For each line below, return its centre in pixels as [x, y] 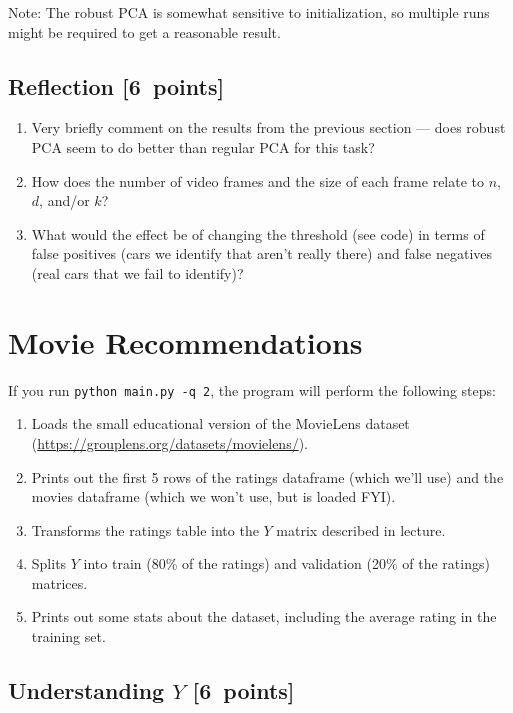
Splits [49, 563]
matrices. [59, 582]
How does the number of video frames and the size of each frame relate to [258, 180]
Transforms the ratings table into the [145, 529]
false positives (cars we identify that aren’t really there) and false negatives [262, 253]
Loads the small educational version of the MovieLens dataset [220, 423]
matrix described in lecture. [361, 529]
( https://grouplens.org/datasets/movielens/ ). [170, 442]
